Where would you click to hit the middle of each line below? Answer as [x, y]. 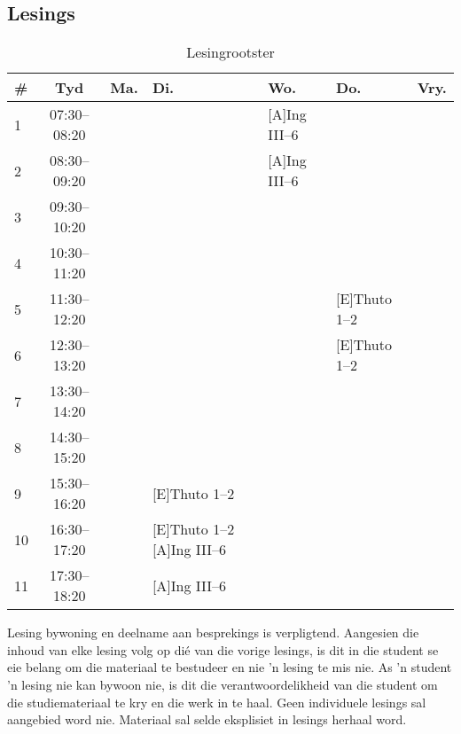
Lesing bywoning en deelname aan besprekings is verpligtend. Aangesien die [213, 632]
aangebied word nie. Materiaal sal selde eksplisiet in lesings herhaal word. [207, 719]
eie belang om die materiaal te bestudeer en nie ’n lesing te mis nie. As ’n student [230, 667]
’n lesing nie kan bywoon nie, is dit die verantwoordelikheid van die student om [223, 684]
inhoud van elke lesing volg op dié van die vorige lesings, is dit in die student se [223, 649]
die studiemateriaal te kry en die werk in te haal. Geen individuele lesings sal [217, 702]
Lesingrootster [230, 52]
